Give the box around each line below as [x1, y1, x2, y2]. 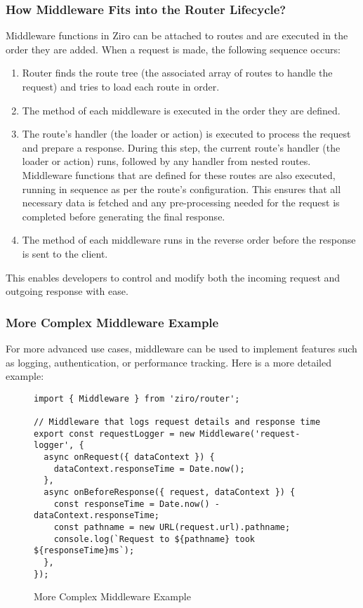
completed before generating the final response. [22, 209, 225, 223]
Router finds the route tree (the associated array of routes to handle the [22, 65, 333, 80]
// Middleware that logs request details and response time [34, 417, 321, 428]
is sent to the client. [22, 246, 108, 260]
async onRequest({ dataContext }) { [44, 452, 215, 462]
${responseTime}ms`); [34, 546, 135, 556]
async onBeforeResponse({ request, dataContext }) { [44, 487, 296, 497]
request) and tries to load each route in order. [22, 79, 220, 93]
